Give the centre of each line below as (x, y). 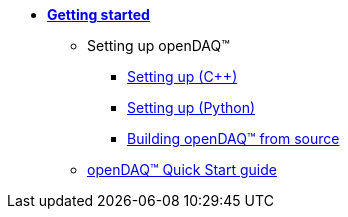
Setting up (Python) (191, 107)
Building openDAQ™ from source (233, 138)
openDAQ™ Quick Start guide (182, 169)
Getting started (98, 14)
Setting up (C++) (182, 76)
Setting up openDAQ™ (158, 45)
